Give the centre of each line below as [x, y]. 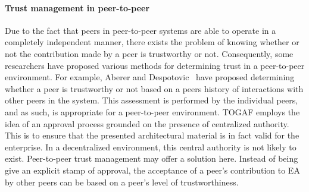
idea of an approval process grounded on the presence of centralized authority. [147, 123]
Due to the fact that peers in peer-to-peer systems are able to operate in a [141, 30]
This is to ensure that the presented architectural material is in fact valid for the [152, 135]
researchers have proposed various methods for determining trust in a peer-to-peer [155, 65]
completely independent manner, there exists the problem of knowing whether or [152, 42]
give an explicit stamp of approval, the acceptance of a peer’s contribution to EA [152, 170]
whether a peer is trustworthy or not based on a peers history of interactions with [154, 88]
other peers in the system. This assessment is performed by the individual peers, [152, 100]
